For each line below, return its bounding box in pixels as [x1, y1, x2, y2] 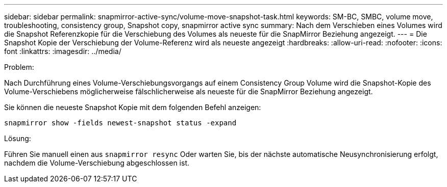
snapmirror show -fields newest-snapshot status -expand [4, 119, 237, 127]
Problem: [4, 63, 34, 71]
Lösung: [4, 134, 31, 143]
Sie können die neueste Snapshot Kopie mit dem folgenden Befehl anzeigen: [4, 103, 261, 112]
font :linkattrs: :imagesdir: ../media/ [4, 47, 121, 56]
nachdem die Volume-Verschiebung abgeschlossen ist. [4, 158, 189, 167]
